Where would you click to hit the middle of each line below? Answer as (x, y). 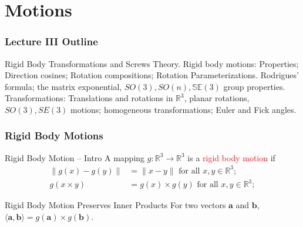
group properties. (254, 86)
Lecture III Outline (51, 41)
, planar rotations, (217, 98)
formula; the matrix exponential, (63, 86)
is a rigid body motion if (231, 157)
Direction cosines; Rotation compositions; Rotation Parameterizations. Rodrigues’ (152, 75)
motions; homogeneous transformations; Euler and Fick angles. (184, 109)
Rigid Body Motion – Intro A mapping (75, 157)
